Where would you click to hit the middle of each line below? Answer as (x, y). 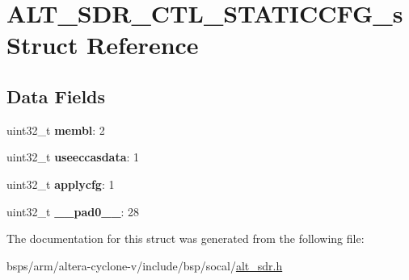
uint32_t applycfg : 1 (61, 184)
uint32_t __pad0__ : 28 (73, 211)
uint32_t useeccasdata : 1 (73, 157)
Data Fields (56, 96)
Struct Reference (103, 45)
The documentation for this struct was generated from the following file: (186, 238)
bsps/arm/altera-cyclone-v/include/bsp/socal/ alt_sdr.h (145, 265)
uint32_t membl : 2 (56, 130)
